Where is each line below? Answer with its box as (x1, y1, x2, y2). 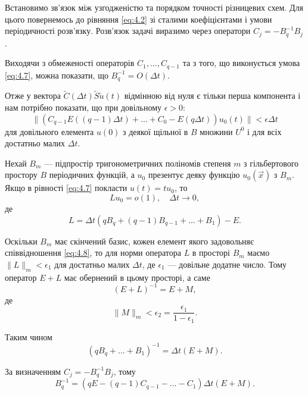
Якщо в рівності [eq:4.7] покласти (5, 181, 127, 194)
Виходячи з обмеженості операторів (5, 57, 135, 69)
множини (200, 125, 233, 137)
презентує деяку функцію (148, 168, 240, 181)
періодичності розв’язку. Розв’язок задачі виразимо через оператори (5, 24, 251, 37)
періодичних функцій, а (49, 168, 135, 181)
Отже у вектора (5, 89, 61, 102)
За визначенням (5, 365, 61, 377)
